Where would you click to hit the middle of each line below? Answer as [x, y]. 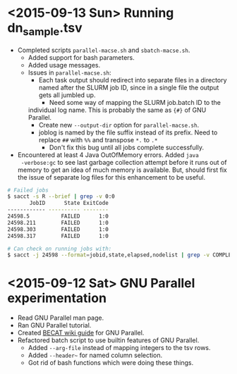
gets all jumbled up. [67, 95]
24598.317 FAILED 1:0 [58, 236]
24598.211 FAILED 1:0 [58, 223]
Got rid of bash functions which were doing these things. [111, 363]
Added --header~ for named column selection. [95, 355]
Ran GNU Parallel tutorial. [54, 325]
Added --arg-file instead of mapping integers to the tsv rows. [119, 348]
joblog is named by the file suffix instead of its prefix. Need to [128, 132]
